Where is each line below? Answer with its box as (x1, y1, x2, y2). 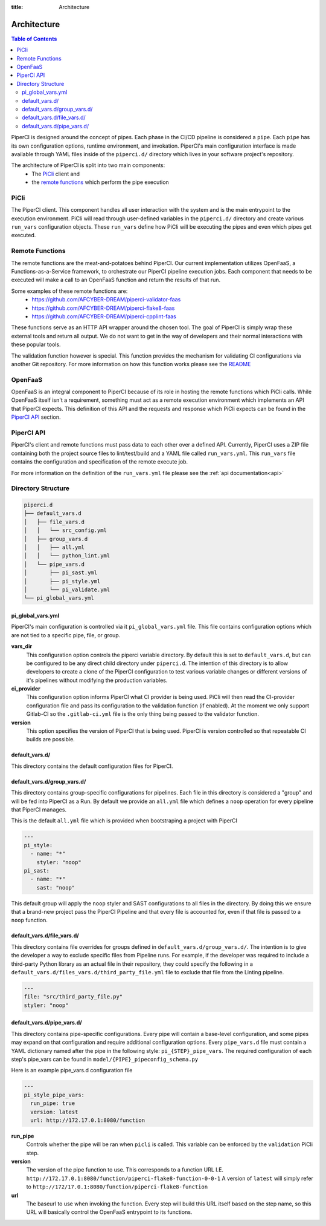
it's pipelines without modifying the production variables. (26, 677, 168, 684)
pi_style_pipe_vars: (24, 1091, 85, 1098)
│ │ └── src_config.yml (24, 527, 107, 534)
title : (11, 4, 24, 10)
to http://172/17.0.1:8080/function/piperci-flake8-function (26, 1183, 208, 1190)
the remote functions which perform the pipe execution (31, 179, 169, 186)
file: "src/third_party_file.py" (24, 993, 123, 1000)
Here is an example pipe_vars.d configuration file (11, 1067, 133, 1074)
